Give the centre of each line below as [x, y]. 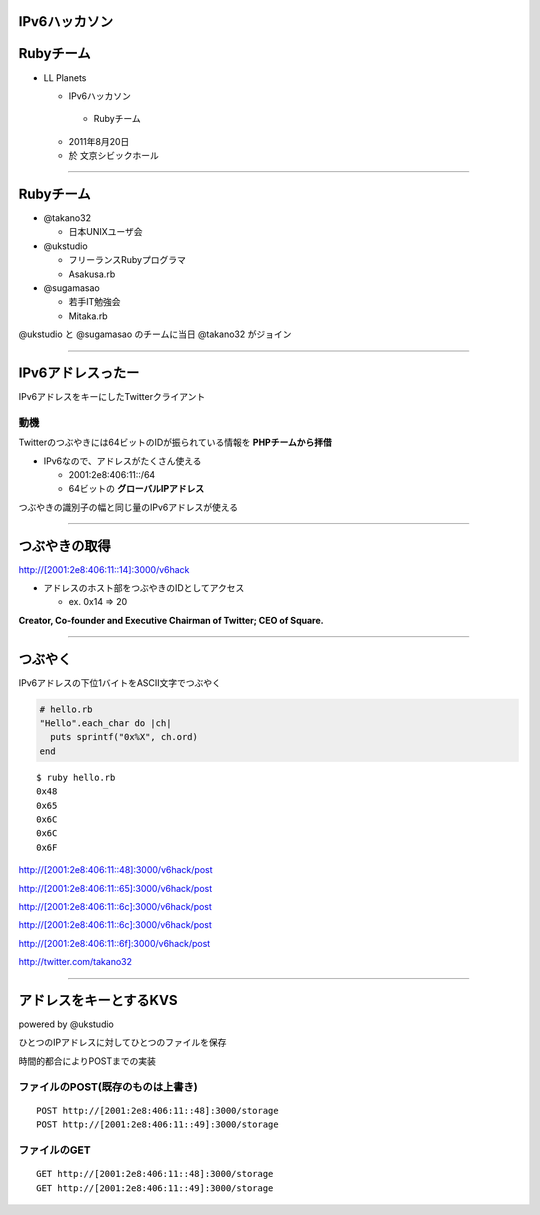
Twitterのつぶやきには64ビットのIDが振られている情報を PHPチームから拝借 [175, 442]
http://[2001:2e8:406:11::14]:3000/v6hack [104, 569]
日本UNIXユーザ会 [105, 232]
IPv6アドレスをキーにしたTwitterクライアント [112, 397]
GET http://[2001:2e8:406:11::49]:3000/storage [155, 1188]
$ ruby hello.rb [76, 777]
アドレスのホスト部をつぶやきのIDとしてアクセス [144, 588]
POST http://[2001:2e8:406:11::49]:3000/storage [157, 1124]
